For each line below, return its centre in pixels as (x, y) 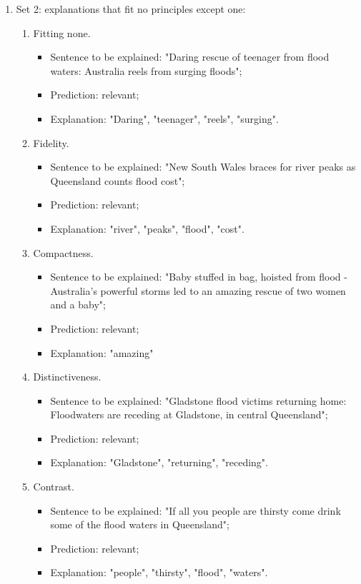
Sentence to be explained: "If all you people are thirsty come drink (196, 510)
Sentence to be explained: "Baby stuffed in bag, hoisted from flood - (199, 277)
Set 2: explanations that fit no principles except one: (131, 9)
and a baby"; (78, 304)
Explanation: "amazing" (102, 352)
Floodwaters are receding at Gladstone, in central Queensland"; (189, 414)
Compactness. (63, 252)
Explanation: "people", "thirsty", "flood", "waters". (159, 572)
